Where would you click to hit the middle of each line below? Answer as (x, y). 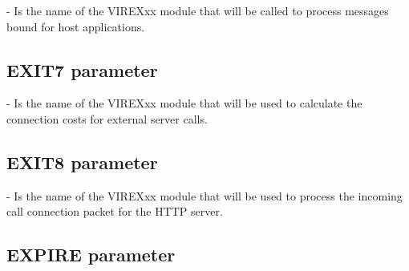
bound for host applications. (76, 26)
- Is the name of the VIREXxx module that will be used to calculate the (184, 103)
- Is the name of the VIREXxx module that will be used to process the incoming (204, 195)
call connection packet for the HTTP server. (115, 211)
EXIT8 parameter (82, 162)
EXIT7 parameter (82, 69)
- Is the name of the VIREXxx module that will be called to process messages (198, 10)
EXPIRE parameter (91, 255)
